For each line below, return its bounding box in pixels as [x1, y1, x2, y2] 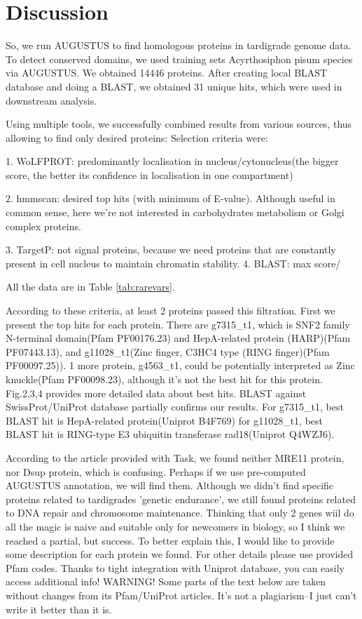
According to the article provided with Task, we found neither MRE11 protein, [6, 450, 344, 465]
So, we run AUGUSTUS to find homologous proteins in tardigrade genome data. [6, 38, 351, 53]
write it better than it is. [6, 601, 112, 616]
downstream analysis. [6, 93, 97, 107]
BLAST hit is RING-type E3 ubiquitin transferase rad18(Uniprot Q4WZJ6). [6, 427, 335, 441]
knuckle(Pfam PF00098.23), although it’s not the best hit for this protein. [6, 372, 323, 386]
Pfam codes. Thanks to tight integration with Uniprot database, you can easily [6, 560, 344, 575]
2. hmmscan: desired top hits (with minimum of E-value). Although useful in [6, 191, 335, 206]
